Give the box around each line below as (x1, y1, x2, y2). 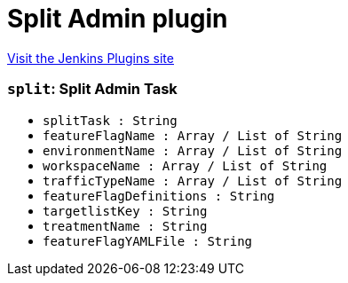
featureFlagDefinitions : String (43, 188, 275, 203)
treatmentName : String (43, 218, 208, 233)
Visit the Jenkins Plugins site (7, 50, 174, 66)
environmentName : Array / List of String (43, 143, 343, 158)
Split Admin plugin (7, 4, 228, 34)
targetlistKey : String (43, 203, 208, 218)
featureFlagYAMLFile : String (43, 233, 253, 248)
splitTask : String (43, 113, 178, 128)
